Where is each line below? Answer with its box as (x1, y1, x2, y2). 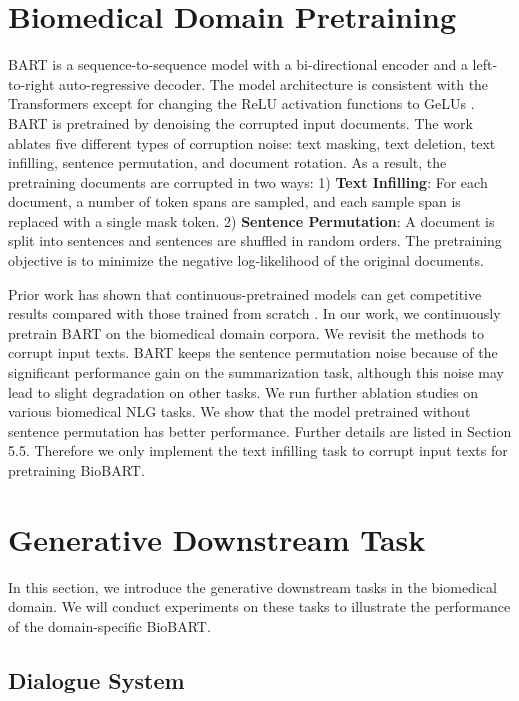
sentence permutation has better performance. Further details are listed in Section (8, 420, 512, 441)
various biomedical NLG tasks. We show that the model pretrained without (8, 401, 471, 422)
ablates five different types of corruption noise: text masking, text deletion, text (8, 132, 496, 153)
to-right (8, 73, 55, 94)
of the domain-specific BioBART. (8, 615, 211, 636)
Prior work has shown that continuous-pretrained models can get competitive (8, 283, 482, 304)
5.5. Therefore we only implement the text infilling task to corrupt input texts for (8, 440, 508, 461)
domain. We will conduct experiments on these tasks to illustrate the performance (8, 596, 511, 617)
